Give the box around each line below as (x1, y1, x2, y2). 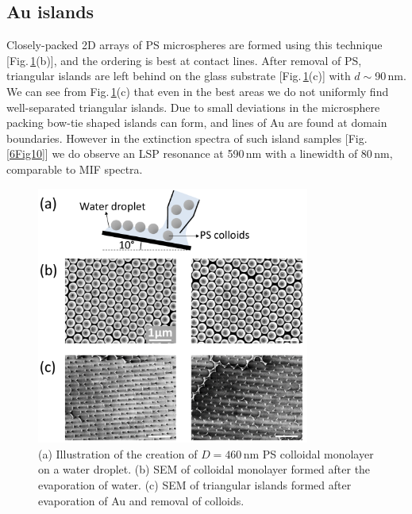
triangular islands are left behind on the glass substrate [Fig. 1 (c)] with (6, 67, 351, 84)
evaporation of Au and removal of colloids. (38, 492, 245, 508)
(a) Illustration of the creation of (38, 445, 198, 462)
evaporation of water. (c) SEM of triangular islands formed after (38, 476, 352, 493)
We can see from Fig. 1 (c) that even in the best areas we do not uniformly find (6, 82, 389, 99)
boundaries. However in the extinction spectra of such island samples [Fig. (6, 129, 368, 146)
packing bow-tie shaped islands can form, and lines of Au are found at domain (6, 114, 387, 131)
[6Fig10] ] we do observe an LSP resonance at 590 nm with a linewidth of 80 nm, (6, 145, 393, 162)
